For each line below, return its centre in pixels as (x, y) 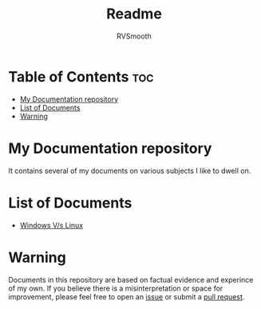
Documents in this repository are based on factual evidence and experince (131, 279)
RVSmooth (134, 36)
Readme (134, 14)
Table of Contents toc (81, 76)
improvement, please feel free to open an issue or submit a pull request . (127, 296)
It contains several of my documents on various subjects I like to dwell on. (130, 171)
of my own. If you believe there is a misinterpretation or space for (116, 288)
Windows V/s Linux (51, 225)
